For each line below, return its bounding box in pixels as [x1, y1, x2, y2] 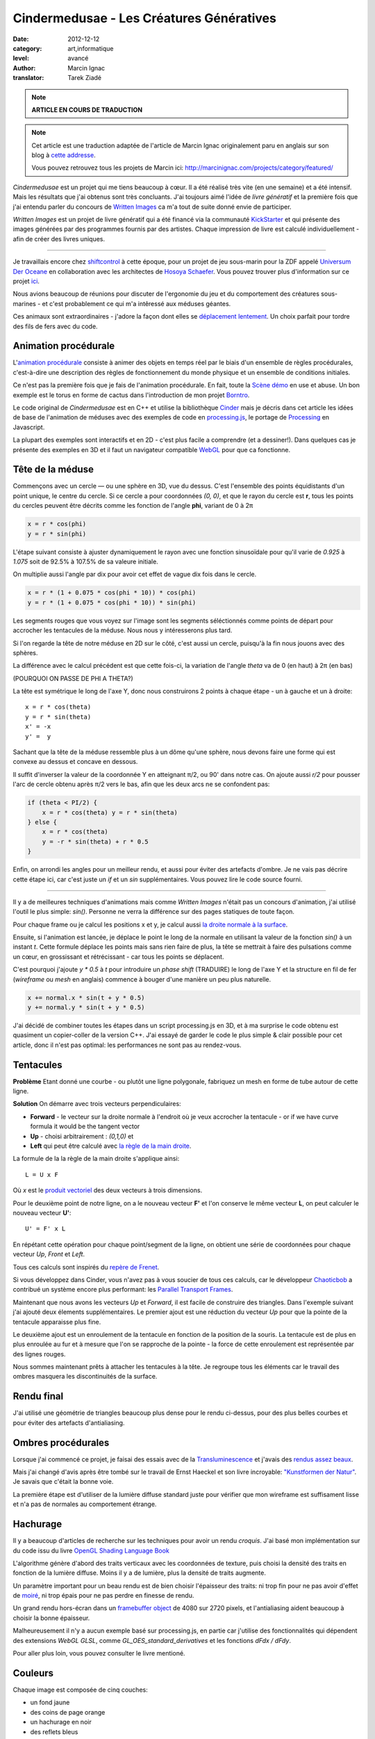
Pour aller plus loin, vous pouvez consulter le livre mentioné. [12, 1649, 185, 1658]
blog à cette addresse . [31, 151, 97, 159]
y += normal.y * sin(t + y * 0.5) [27, 1004, 145, 1011]
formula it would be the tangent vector [30, 1122, 140, 1130]
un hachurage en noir [30, 1718, 92, 1726]
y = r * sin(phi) [27, 529, 87, 538]
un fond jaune [30, 1698, 70, 1707]
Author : [12, 63, 36, 72]
